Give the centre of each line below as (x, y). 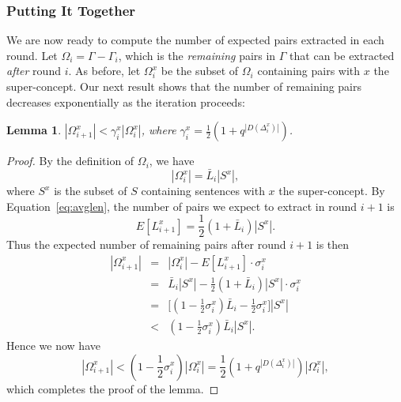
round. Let (32, 55)
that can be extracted (342, 55)
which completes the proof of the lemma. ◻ (113, 388)
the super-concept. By (332, 190)
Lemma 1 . (34, 130)
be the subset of (200, 71)
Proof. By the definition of (70, 161)
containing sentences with (203, 190)
